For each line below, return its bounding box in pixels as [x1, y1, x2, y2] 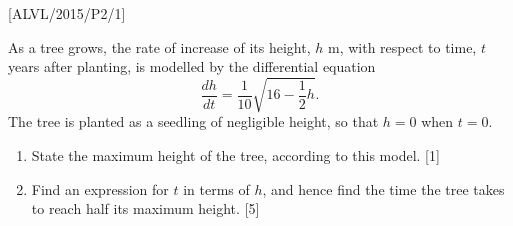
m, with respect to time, [327, 36, 477, 57]
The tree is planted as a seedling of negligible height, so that [8, 111, 379, 132]
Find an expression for [31, 178, 169, 199]
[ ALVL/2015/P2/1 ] [8, 3, 126, 23]
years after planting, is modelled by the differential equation [8, 56, 376, 77]
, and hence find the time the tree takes [262, 178, 505, 199]
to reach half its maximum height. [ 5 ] [31, 198, 260, 219]
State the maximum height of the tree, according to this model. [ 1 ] [31, 144, 440, 165]
